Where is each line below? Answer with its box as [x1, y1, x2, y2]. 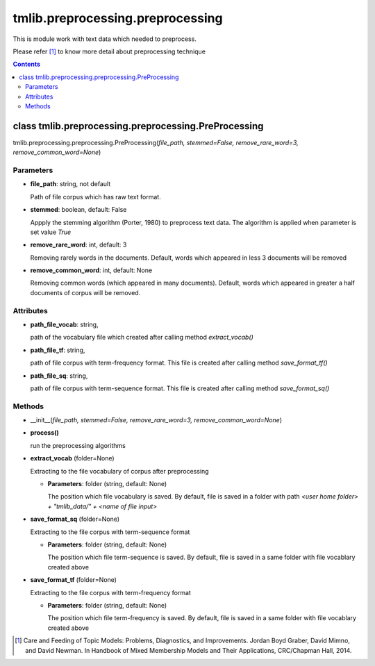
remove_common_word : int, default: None [30, 266, 153, 274]
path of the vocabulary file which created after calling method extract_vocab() [30, 333, 253, 342]
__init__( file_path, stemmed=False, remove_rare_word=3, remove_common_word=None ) [30, 416, 283, 424]
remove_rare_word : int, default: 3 [30, 240, 127, 249]
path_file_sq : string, [30, 372, 88, 380]
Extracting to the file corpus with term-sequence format [30, 528, 190, 536]
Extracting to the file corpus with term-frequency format [30, 588, 191, 597]
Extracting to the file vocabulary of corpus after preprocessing [30, 467, 209, 475]
